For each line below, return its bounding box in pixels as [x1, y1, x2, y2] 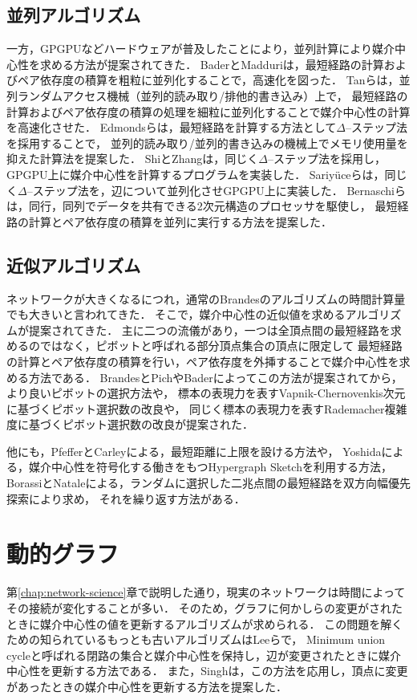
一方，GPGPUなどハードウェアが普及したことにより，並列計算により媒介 [6, 40, 395, 57]
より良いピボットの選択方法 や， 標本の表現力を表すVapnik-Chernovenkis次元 [6, 385, 406, 401]
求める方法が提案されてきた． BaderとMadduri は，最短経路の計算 [39, 55, 384, 72]
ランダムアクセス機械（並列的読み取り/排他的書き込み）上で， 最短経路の [17, 87, 408, 104]
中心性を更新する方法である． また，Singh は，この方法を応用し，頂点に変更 [6, 662, 408, 679]
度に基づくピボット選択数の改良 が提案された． [6, 416, 253, 433]
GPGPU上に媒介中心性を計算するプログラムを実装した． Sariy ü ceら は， [6, 165, 385, 182]
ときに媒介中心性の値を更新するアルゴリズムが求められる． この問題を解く [6, 615, 403, 632]
